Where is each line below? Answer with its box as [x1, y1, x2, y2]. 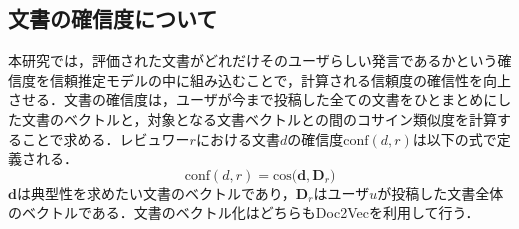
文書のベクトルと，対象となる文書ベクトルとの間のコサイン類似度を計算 [21, 108, 497, 129]
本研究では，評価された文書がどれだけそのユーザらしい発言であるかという [8, 50, 498, 71]
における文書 [195, 128, 280, 149]
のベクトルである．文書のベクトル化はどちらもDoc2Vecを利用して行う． [8, 202, 480, 223]
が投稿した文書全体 [377, 182, 504, 203]
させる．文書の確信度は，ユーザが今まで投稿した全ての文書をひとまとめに [8, 89, 498, 110]
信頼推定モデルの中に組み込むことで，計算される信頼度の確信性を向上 [49, 69, 512, 90]
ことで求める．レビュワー [21, 128, 190, 149]
